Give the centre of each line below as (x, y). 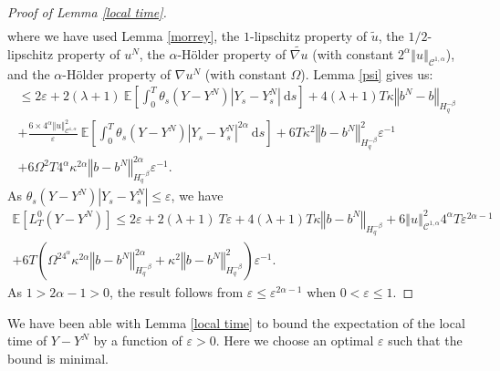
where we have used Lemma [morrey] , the (124, 36)
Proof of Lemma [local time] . (87, 12)
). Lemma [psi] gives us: (367, 73)
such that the (425, 340)
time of (27, 340)
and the (29, 73)
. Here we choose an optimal (295, 340)
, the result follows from (177, 292)
